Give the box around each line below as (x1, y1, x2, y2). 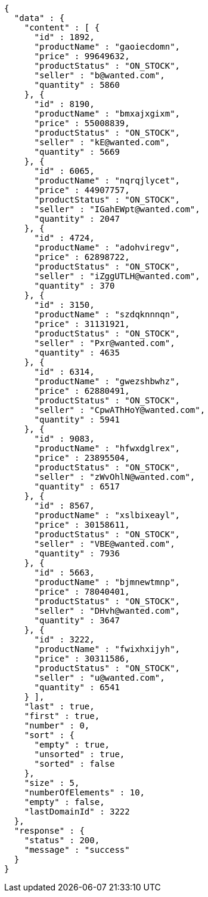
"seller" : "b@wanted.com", (34, 71, 165, 80)
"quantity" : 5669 (34, 147, 120, 157)
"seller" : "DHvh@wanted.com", (34, 606, 181, 616)
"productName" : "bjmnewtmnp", (34, 577, 181, 587)
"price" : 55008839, (34, 118, 130, 128)
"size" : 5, (24, 778, 80, 788)
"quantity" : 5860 (34, 80, 120, 90)
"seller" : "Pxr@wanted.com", (34, 338, 175, 348)
